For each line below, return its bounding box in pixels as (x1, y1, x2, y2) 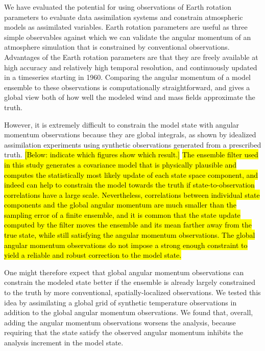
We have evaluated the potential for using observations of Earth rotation (4, 2, 232, 12)
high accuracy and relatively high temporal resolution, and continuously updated (4, 61, 257, 72)
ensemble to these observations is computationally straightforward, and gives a (4, 81, 250, 92)
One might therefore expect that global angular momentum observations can (4, 266, 244, 277)
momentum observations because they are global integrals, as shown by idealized (4, 129, 256, 140)
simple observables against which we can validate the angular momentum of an (4, 31, 251, 42)
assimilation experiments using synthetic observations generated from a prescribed (4, 139, 261, 150)
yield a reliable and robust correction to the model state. (4, 250, 182, 260)
